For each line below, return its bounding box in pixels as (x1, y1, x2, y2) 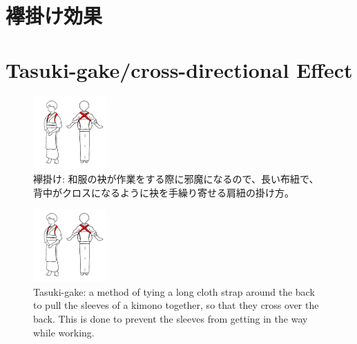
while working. (33, 325, 95, 339)
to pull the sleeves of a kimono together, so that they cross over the (33, 298, 319, 312)
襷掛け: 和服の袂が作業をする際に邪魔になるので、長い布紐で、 (33, 172, 319, 186)
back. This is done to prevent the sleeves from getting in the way (33, 312, 308, 326)
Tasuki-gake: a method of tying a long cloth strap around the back (33, 284, 315, 299)
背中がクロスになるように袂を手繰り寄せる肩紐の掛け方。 (33, 185, 294, 199)
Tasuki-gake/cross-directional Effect (6, 55, 353, 83)
